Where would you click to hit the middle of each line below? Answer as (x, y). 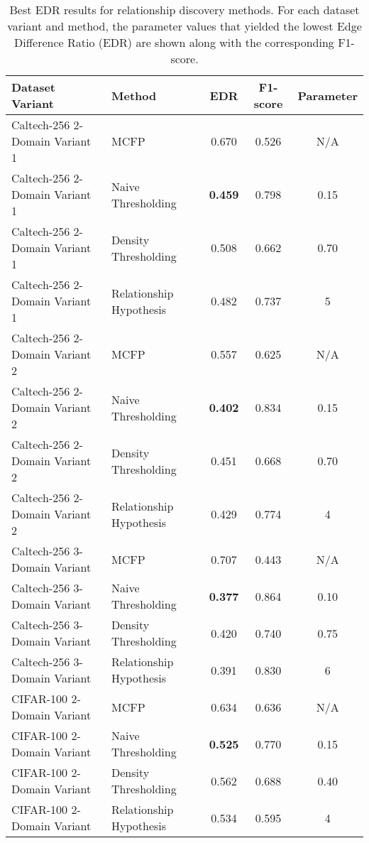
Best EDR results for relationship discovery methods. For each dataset (184, 10)
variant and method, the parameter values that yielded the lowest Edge (184, 26)
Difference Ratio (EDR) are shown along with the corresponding (174, 42)
